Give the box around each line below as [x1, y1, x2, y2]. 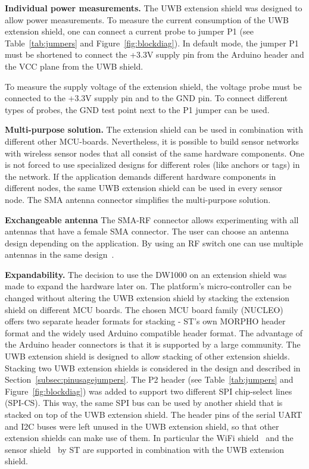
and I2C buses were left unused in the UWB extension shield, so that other [5, 420, 279, 432]
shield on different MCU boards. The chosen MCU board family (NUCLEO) [5, 303, 283, 315]
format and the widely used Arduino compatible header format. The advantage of [5, 326, 302, 339]
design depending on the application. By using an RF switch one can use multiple [5, 236, 304, 249]
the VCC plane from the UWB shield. [5, 60, 143, 72]
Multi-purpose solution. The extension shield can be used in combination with [5, 123, 303, 136]
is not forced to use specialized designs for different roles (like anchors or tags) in [5, 158, 300, 171]
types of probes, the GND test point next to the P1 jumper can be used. [5, 103, 270, 115]
